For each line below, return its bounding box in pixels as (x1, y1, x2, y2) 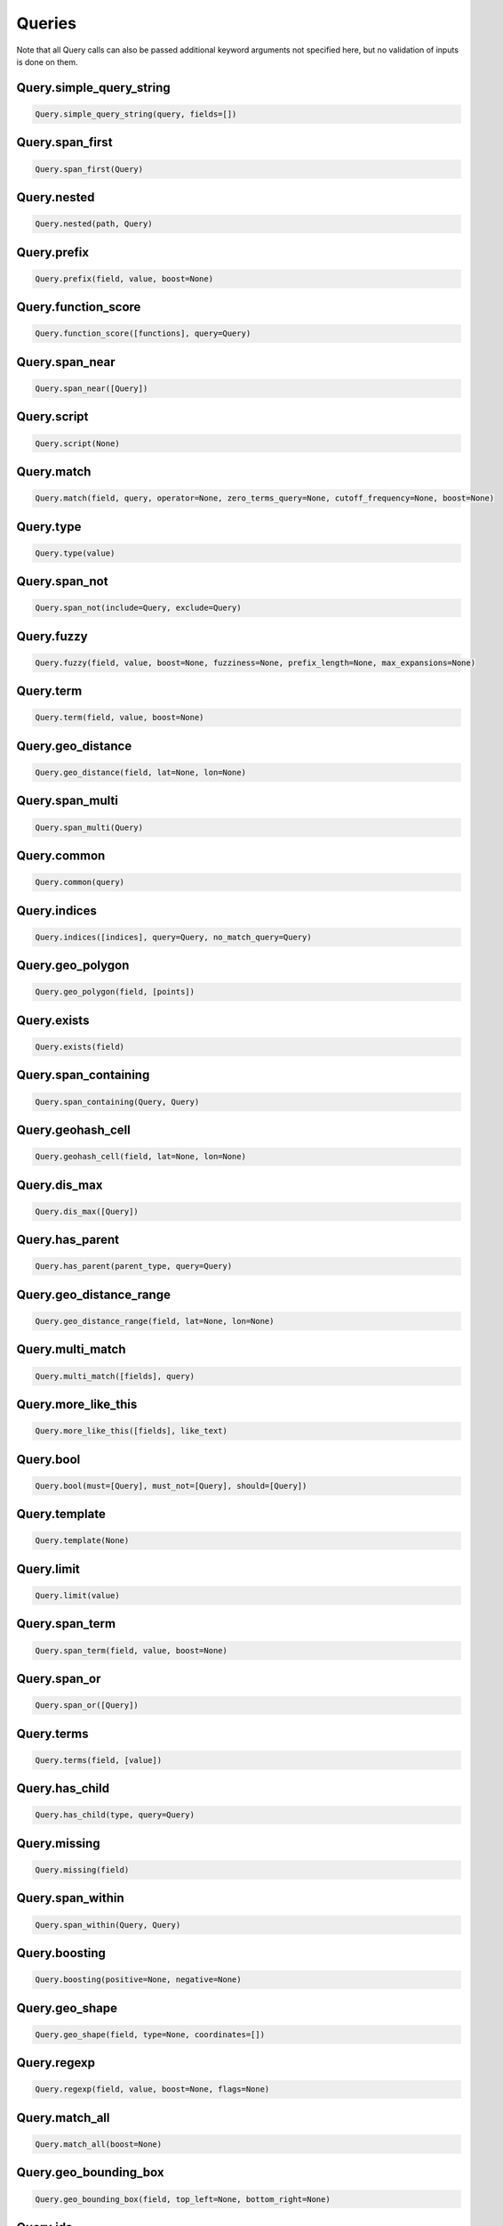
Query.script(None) (35, 438, 120, 449)
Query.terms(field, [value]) (35, 1755, 163, 1765)
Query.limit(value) (35, 1590, 120, 1600)
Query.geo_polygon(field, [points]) (35, 987, 196, 997)
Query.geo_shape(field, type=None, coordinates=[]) (35, 2029, 266, 2039)
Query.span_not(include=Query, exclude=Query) (35, 603, 242, 613)
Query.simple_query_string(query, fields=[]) (35, 109, 237, 119)
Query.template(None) (35, 1536, 130, 1546)
